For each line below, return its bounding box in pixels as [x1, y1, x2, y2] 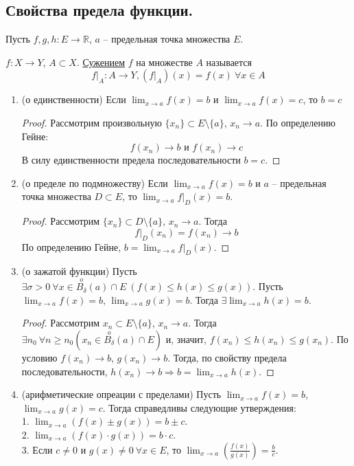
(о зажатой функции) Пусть [21, 264, 137, 278]
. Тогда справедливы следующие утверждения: [102, 400, 296, 414]
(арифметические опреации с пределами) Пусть [21, 387, 222, 401]
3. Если [21, 442, 53, 456]
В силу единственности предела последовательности [21, 153, 241, 167]
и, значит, [165, 331, 207, 346]
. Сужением [76, 54, 126, 69]
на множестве [136, 54, 193, 69]
